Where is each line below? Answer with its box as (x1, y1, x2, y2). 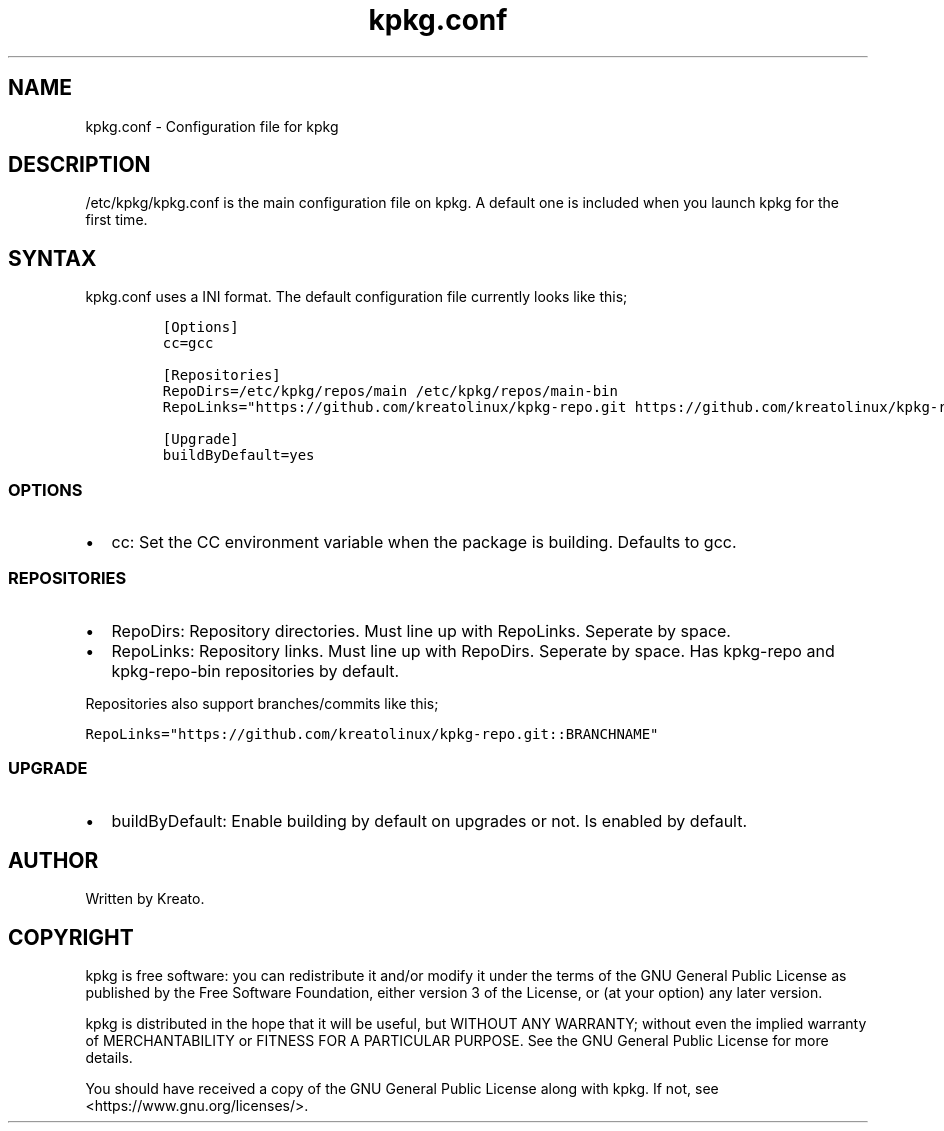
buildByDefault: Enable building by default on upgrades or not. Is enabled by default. (111, 810, 748, 831)
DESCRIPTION (8, 152, 151, 178)
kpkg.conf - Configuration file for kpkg (85, 117, 339, 135)
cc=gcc (162, 335, 214, 352)
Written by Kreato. (85, 890, 205, 908)
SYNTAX (8, 245, 97, 271)
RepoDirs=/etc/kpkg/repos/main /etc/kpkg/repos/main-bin (162, 383, 618, 400)
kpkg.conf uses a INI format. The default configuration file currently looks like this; (85, 288, 628, 306)
